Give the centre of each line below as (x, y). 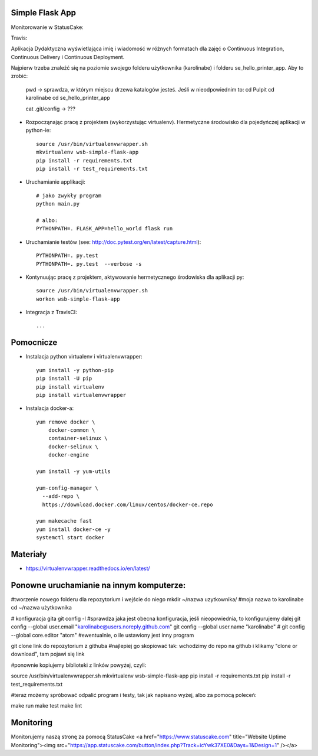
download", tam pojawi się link (48, 654)
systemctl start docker (70, 538)
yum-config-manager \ (67, 488)
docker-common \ (72, 430)
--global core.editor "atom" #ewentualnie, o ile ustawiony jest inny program (102, 635)
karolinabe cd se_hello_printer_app (68, 98)
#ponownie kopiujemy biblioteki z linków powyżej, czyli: (79, 665)
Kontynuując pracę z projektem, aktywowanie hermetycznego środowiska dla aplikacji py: (135, 277)
